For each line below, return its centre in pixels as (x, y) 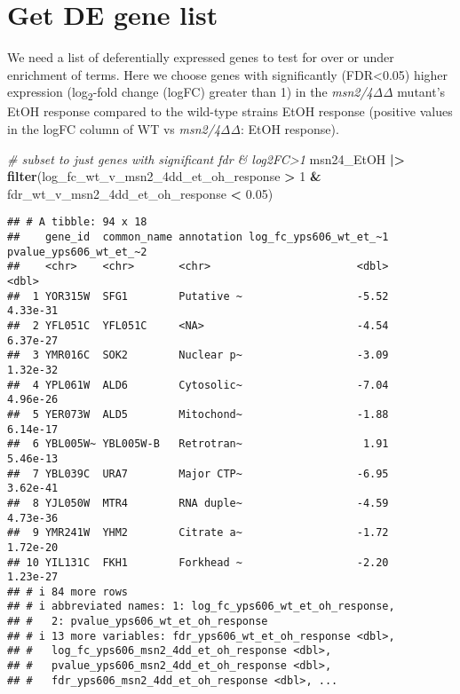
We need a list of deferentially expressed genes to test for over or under (201, 57)
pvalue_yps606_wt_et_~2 (77, 252)
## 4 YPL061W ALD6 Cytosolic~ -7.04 (198, 385)
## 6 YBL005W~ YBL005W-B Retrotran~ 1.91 (198, 444)
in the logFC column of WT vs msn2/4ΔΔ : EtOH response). (173, 129)
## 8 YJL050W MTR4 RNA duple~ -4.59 (198, 503)
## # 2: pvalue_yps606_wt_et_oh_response (138, 622)
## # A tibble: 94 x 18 (77, 222)
